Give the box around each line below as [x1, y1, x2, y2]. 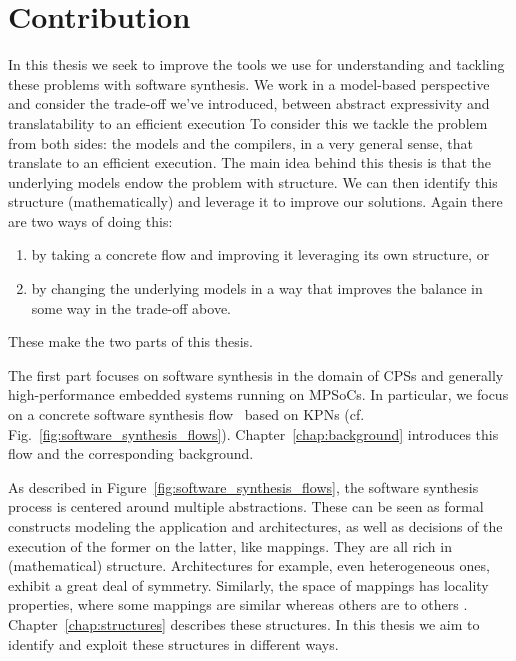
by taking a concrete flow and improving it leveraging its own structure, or [31, 244, 490, 265]
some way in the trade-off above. [31, 297, 231, 318]
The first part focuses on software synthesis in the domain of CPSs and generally [8, 364, 504, 385]
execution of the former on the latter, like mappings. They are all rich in [8, 535, 452, 556]
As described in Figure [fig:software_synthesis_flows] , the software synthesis [8, 476, 479, 497]
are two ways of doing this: [8, 210, 173, 231]
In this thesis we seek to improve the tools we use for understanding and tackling [8, 54, 505, 75]
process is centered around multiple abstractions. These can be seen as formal [8, 496, 484, 517]
